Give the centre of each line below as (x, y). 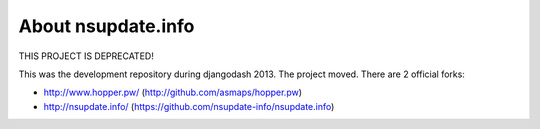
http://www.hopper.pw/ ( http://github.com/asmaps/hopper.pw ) (173, 92)
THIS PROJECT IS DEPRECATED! (86, 56)
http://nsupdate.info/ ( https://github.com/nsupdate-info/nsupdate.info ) (189, 106)
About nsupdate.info (106, 26)
